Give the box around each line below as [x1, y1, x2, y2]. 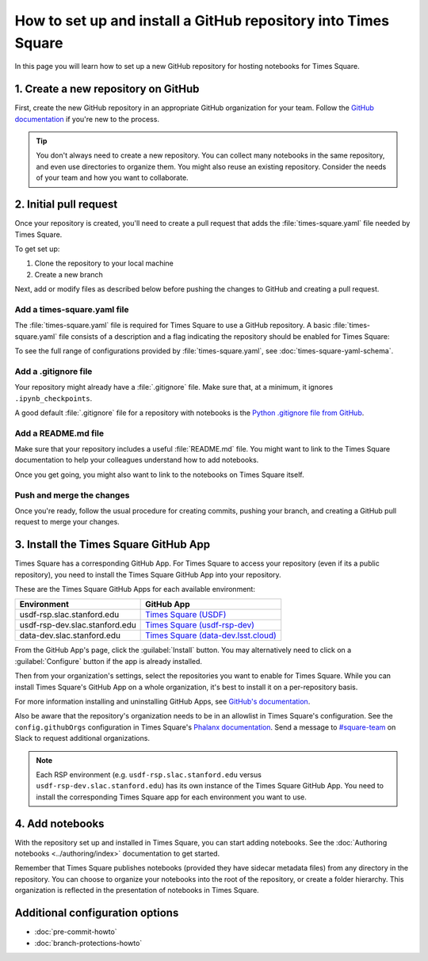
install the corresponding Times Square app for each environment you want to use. [36, 792, 307, 802]
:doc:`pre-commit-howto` [34, 927, 118, 936]
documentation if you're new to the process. [14, 114, 160, 124]
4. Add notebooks [14, 817, 105, 830]
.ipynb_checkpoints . [14, 393, 93, 403]
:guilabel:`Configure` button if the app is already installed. [14, 656, 202, 665]
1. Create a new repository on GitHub [14, 82, 200, 96]
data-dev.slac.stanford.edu [19, 630, 120, 641]
